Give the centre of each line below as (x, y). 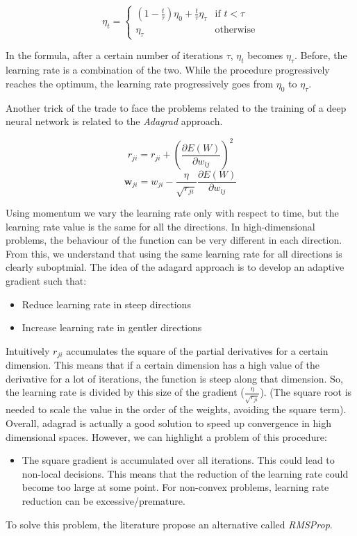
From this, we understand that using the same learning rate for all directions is (174, 253)
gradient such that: (46, 281)
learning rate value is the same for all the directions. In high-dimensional (160, 226)
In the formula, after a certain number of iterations (114, 55)
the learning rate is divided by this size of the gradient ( (125, 392)
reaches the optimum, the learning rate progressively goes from (140, 83)
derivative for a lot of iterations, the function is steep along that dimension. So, (174, 378)
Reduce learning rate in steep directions (106, 304)
